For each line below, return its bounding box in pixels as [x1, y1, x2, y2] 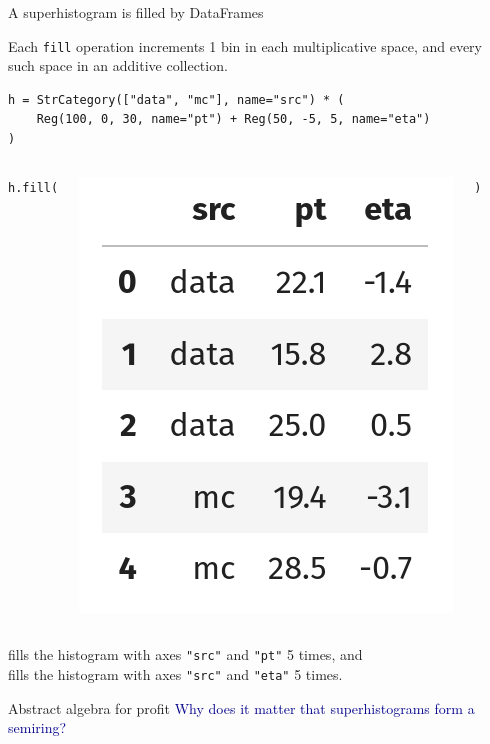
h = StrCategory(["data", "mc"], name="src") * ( [8, 92, 345, 107]
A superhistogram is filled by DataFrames [8, 2, 264, 22]
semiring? [8, 717, 67, 738]
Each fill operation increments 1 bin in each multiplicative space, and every [8, 35, 482, 56]
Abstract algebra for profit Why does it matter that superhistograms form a [8, 697, 475, 718]
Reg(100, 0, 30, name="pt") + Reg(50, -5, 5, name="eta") [36, 112, 431, 127]
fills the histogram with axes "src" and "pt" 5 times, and [8, 644, 363, 665]
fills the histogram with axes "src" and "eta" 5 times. [8, 663, 343, 684]
